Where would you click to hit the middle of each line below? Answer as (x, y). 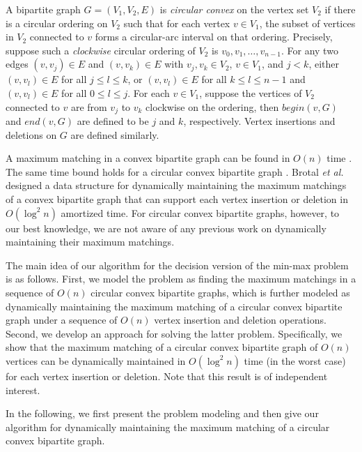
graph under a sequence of (62, 320)
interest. (23, 390)
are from (89, 106)
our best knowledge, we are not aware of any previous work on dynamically (166, 228)
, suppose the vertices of (251, 92)
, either (324, 64)
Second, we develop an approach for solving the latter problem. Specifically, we (174, 333)
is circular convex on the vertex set (234, 9)
